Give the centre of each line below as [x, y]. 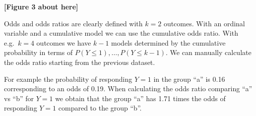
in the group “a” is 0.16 [189, 79]
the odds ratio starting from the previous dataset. [80, 62]
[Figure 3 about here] [41, 6]
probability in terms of [38, 52]
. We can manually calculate [209, 52]
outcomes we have [64, 42]
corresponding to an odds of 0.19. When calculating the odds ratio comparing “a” [128, 88]
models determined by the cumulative [168, 42]
